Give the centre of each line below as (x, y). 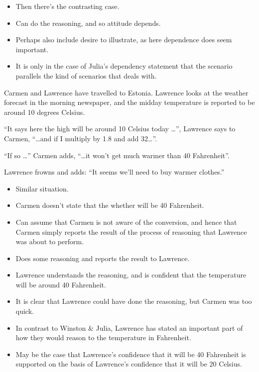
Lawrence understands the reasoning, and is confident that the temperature (131, 275)
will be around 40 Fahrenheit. (61, 284)
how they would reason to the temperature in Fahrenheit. (103, 337)
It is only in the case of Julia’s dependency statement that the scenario (124, 66)
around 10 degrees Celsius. (45, 112)
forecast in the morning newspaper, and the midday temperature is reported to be (129, 102)
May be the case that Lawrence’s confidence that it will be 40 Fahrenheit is (131, 354)
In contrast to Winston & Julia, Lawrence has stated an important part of (129, 327)
